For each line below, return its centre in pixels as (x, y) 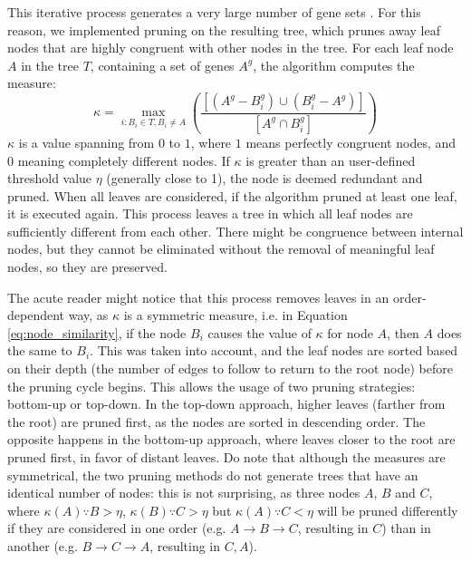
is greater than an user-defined (331, 160)
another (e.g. (43, 545)
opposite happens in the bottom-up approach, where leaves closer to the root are (231, 439)
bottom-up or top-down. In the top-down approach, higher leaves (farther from (226, 404)
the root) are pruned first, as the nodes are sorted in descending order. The (216, 421)
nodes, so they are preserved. (87, 267)
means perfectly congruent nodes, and (351, 142)
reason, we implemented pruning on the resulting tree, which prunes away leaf (224, 29)
